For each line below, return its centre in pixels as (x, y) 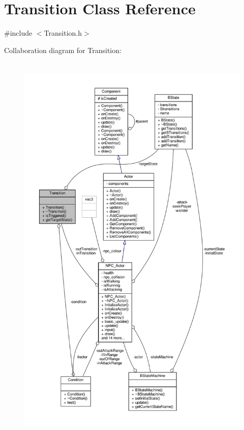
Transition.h (63, 33)
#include (18, 33)
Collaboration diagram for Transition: (63, 50)
